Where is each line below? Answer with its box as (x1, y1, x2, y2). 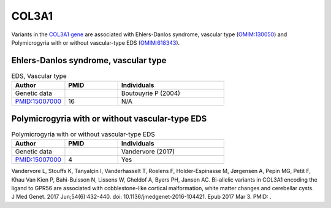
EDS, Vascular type (11, 72, 67, 80)
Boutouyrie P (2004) (121, 89, 181, 98)
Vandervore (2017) (121, 147, 175, 156)
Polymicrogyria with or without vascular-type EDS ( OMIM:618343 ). (11, 39, 180, 46)
